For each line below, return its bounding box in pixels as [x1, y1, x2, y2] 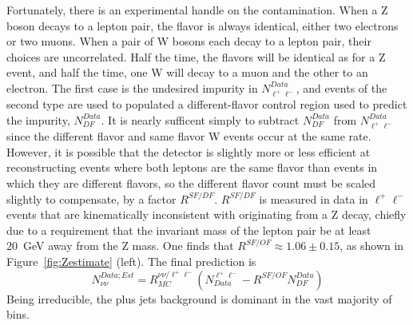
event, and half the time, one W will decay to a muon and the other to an [6, 64, 368, 81]
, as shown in [340, 237, 404, 254]
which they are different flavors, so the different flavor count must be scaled [6, 174, 376, 191]
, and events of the [296, 79, 387, 96]
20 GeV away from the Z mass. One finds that [6, 237, 234, 254]
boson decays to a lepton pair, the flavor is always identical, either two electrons [6, 17, 399, 34]
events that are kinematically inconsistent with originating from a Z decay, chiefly [6, 206, 407, 223]
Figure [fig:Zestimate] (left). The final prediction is [6, 252, 256, 269]
